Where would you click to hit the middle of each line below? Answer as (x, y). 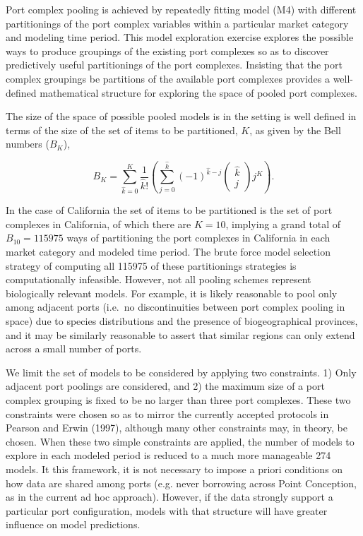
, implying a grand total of (283, 224)
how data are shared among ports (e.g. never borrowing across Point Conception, (181, 483)
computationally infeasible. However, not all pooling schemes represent (159, 279)
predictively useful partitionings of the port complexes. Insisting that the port (174, 65)
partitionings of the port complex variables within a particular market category (177, 23)
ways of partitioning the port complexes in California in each (198, 238)
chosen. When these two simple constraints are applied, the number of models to (180, 441)
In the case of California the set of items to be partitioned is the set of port (169, 210)
